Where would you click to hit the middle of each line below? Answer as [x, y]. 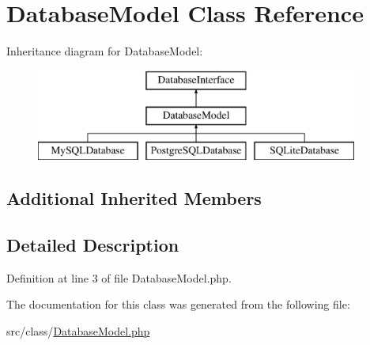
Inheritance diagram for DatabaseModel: [105, 51]
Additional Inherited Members [134, 198]
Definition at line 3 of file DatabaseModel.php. [119, 277]
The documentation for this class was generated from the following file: [178, 304]
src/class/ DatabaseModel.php [78, 330]
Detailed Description [93, 244]
